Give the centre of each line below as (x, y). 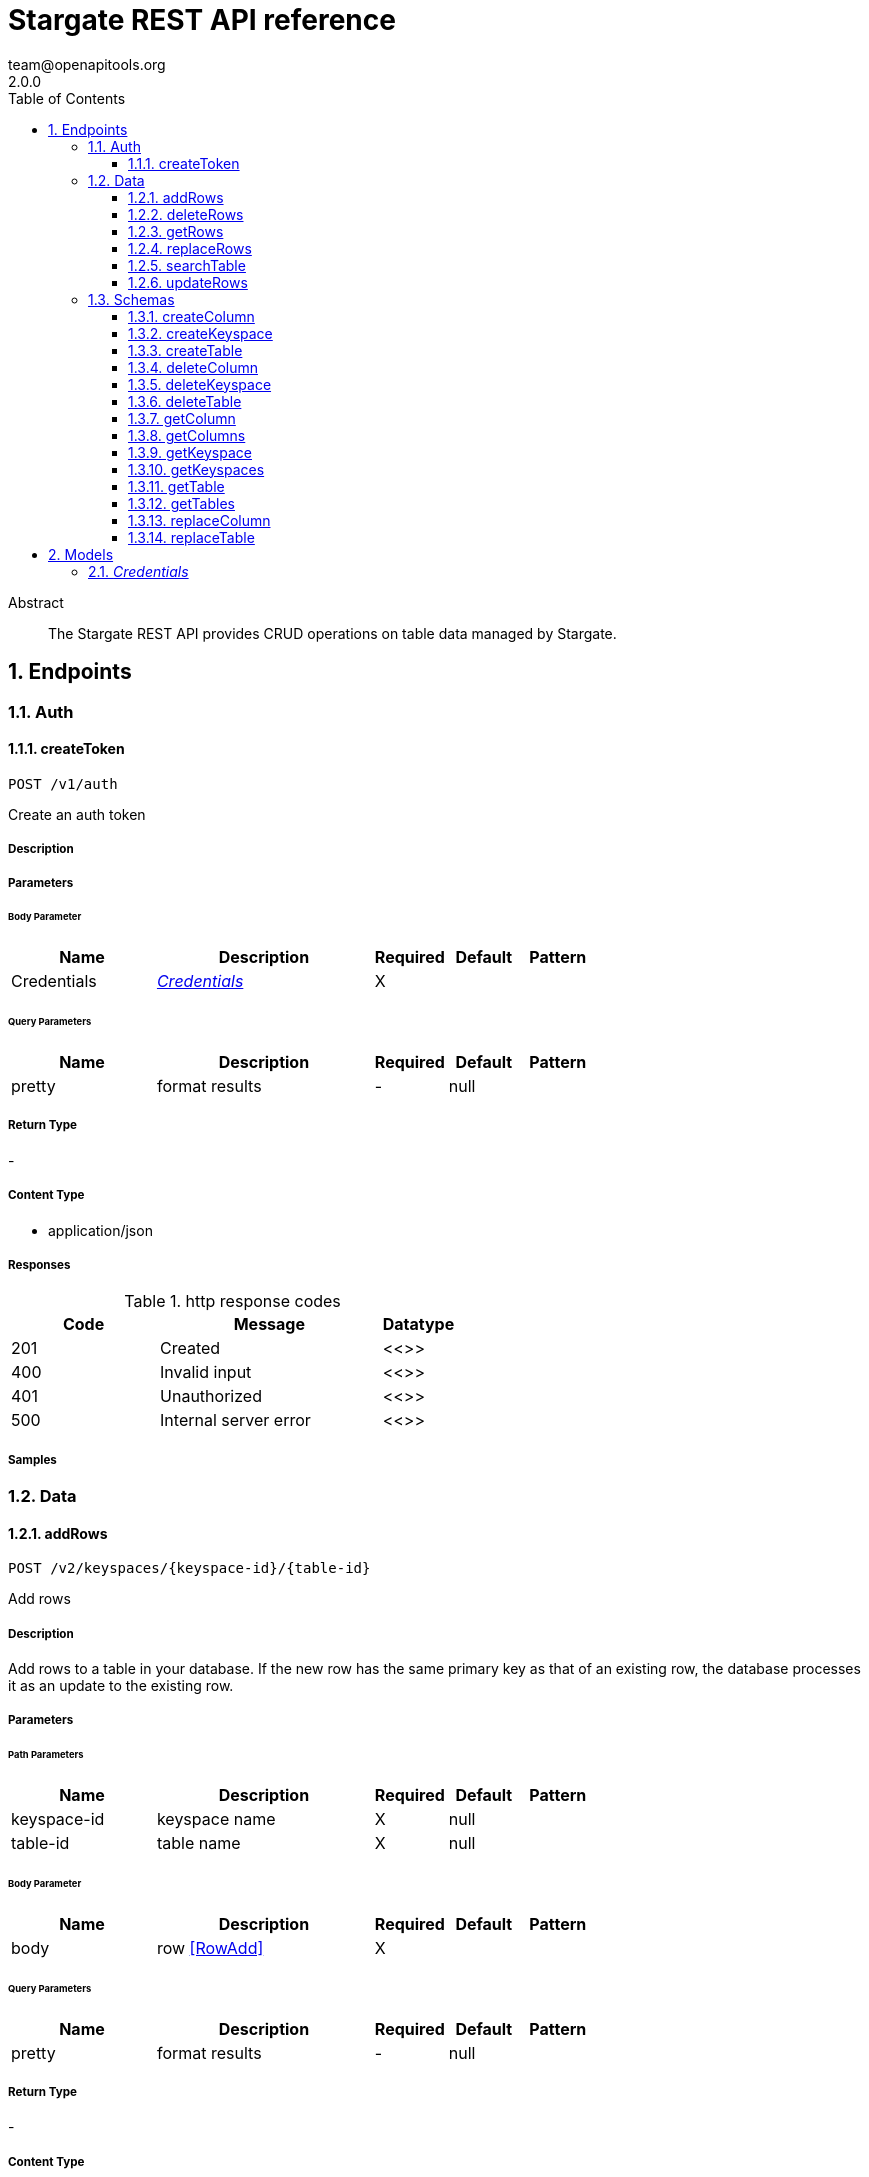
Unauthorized (211, 1396)
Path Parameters (46, 1755)
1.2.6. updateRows (188, 282)
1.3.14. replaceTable (191, 537)
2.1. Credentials (138, 571)
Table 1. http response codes (232, 1301)
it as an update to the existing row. (121, 1686)
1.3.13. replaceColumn (199, 520)
